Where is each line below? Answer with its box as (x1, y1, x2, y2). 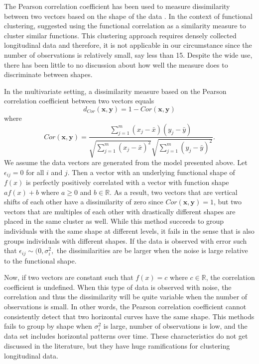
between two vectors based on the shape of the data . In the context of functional (4, 10, 253, 21)
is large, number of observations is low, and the (103, 321, 248, 331)
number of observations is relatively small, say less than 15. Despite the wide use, (4, 49, 253, 60)
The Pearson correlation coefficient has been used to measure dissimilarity (4, 1, 230, 11)
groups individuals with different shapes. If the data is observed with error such (4, 235, 247, 246)
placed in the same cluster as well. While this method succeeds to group (4, 216, 224, 226)
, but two (213, 196, 242, 207)
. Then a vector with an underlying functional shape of (67, 167, 235, 177)
